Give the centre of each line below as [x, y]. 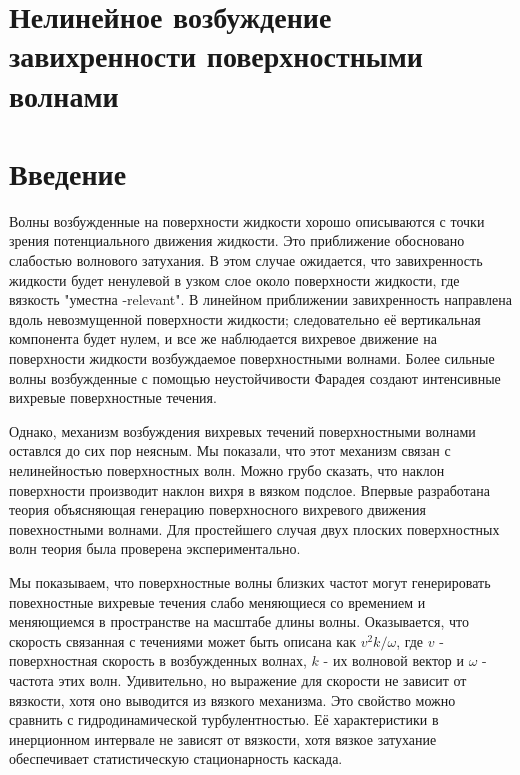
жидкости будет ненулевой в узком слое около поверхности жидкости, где [234, 279]
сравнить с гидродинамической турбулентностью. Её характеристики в [224, 719]
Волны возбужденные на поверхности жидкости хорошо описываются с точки [247, 220]
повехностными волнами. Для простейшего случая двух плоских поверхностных [254, 528]
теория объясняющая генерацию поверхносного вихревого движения [217, 509]
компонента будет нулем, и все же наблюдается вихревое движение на [223, 338]
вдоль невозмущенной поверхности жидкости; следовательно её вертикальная [245, 318]
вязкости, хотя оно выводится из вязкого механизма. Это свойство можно [232, 699]
